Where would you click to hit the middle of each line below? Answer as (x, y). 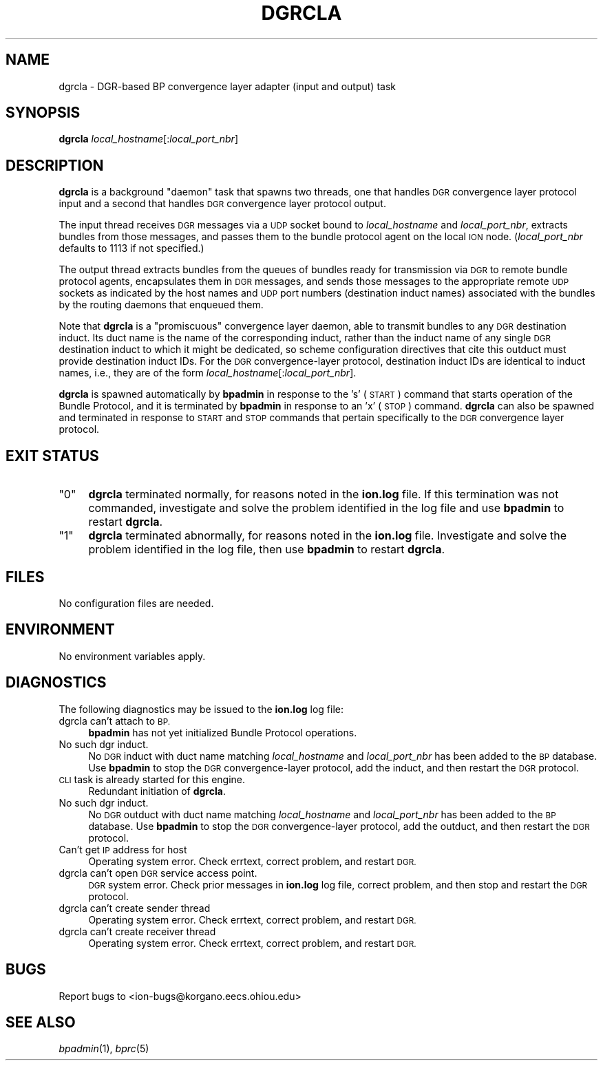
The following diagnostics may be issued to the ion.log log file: (201, 709)
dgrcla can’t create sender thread (135, 908)
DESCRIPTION (55, 165)
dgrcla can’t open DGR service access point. (158, 873)
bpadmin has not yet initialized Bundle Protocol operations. (223, 732)
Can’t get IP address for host (123, 849)
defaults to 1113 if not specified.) (131, 248)
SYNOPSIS (43, 113)
